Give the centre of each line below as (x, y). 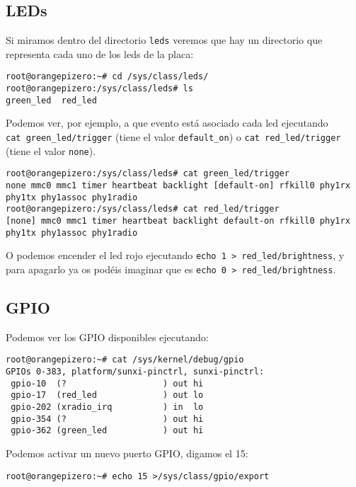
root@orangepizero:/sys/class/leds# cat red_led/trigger (143, 209)
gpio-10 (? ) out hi (107, 383)
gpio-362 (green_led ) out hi (107, 431)
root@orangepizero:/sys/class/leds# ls (99, 89)
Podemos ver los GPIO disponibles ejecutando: (107, 337)
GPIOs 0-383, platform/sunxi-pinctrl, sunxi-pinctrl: (135, 372)
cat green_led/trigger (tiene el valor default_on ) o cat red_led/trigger (173, 137)
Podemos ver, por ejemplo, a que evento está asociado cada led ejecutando (167, 123)
